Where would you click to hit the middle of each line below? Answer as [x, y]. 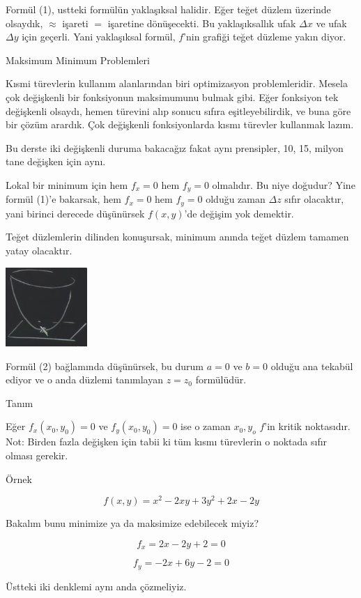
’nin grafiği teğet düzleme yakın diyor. [265, 37]
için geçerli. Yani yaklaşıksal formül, [99, 37]
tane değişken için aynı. [56, 161]
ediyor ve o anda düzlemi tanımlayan [84, 379]
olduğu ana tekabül [312, 366]
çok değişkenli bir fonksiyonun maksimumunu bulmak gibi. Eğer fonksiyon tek [172, 97]
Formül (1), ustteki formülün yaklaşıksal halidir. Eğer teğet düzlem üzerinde [168, 9]
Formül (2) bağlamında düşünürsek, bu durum [105, 366]
